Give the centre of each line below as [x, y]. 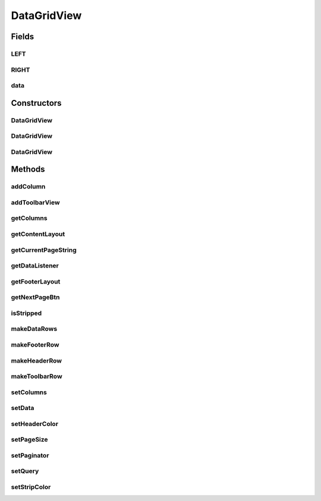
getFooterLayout [36, 281]
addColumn [28, 187]
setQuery [25, 471]
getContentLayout [38, 234]
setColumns [29, 392]
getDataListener [35, 266]
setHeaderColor [35, 424]
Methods [28, 169]
